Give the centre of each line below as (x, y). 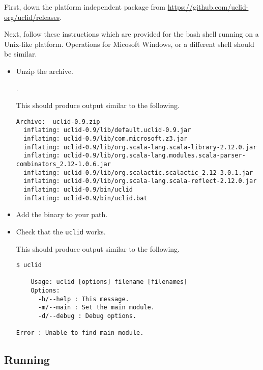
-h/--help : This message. (83, 299)
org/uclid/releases (32, 17)
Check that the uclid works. (61, 231)
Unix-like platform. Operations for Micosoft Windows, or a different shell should (129, 44)
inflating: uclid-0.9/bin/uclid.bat (85, 198)
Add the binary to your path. (62, 214)
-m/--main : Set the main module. (96, 308)
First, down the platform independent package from (85, 7)
